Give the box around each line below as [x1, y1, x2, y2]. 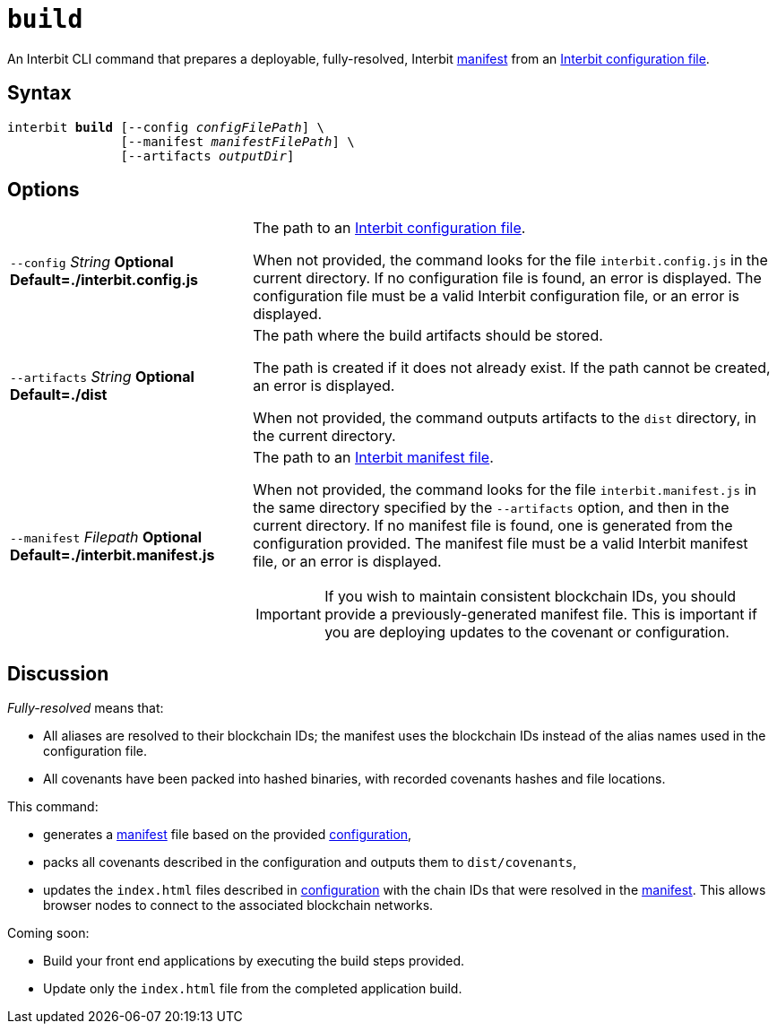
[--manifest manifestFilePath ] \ [120, 134, 355, 149]
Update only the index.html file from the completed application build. [43, 981, 462, 997]
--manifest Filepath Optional [10, 528, 203, 547]
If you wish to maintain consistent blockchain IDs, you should [324, 587, 737, 606]
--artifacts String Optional [10, 368, 194, 386]
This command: [7, 799, 99, 815]
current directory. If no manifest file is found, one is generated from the [253, 516, 733, 535]
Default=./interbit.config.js [10, 271, 198, 290]
